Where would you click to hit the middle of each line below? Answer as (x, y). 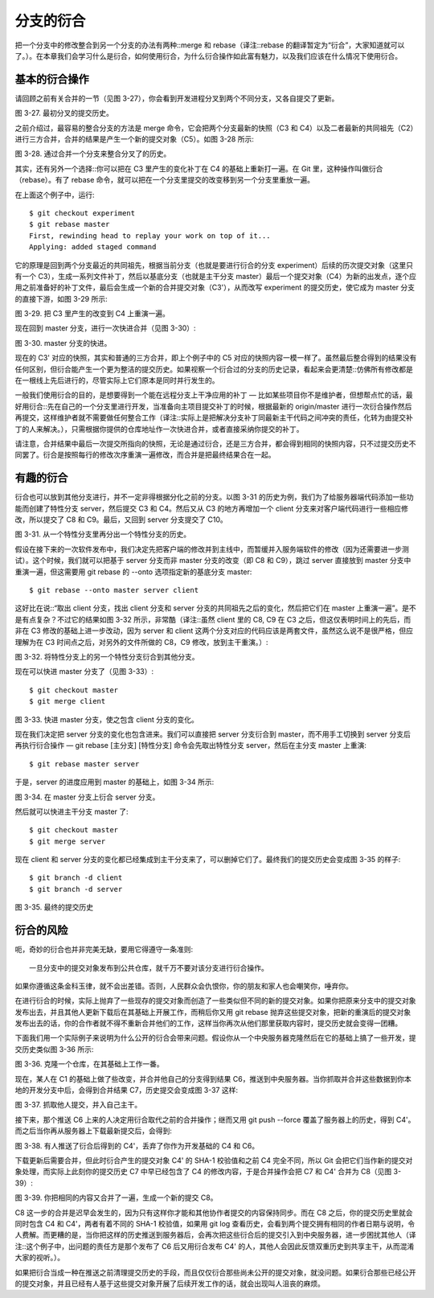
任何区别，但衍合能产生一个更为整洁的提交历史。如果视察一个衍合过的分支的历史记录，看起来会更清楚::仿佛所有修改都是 (214, 369)
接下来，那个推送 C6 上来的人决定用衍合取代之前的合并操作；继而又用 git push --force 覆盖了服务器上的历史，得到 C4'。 (215, 1119)
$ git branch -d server (76, 889)
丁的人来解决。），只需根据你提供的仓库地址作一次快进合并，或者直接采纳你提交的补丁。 (159, 429)
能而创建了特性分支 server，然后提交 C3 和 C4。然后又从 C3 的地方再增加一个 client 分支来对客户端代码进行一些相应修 (212, 508)
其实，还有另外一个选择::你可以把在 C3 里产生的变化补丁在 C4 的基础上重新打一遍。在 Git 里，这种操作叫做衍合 (199, 168)
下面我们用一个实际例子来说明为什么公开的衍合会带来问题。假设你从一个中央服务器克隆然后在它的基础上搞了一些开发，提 (215, 1038)
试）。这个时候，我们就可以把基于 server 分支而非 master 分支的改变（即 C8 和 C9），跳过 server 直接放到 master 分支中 (213, 561)
